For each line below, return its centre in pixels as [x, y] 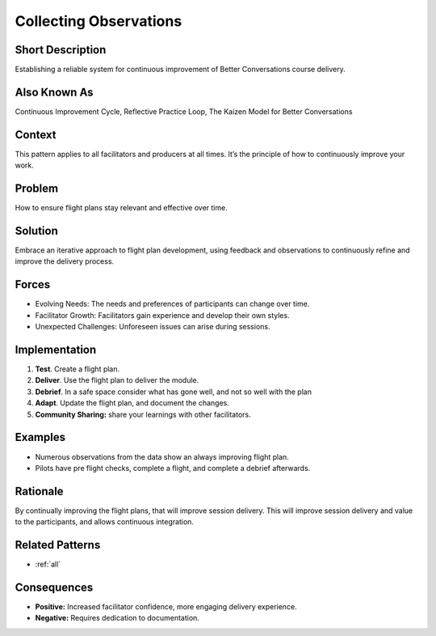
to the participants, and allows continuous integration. [104, 522]
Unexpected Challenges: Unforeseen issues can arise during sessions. [153, 327]
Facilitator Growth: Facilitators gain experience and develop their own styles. [162, 315]
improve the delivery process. [65, 261]
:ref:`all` [48, 564]
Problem [37, 189]
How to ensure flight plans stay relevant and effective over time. [121, 208]
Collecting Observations [99, 21]
